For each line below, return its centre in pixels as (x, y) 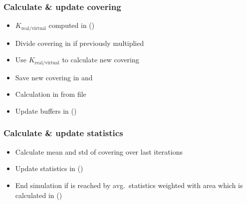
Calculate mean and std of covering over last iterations (99, 151)
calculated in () (39, 195)
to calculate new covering (101, 60)
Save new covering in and (54, 77)
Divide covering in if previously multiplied (80, 43)
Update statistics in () (49, 168)
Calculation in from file (51, 94)
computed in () (72, 25)
